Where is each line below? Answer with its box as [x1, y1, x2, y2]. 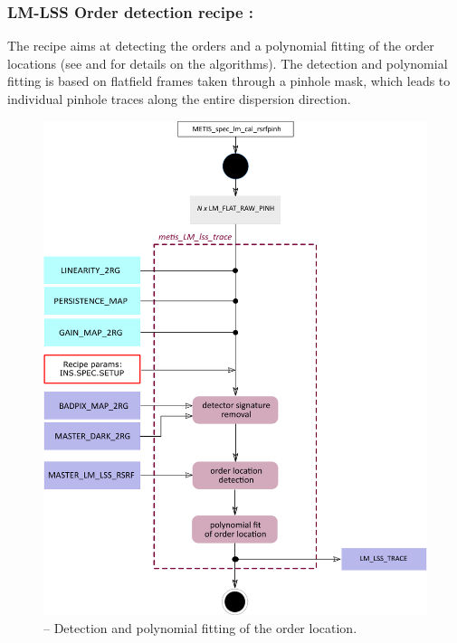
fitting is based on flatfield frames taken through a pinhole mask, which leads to [7, 71, 451, 90]
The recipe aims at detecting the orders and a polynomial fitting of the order [7, 36, 434, 55]
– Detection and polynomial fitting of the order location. [43, 619, 357, 637]
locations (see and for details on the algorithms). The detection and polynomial [7, 53, 448, 72]
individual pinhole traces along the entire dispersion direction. [7, 90, 351, 108]
